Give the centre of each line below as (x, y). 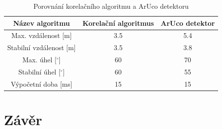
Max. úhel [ (39, 60)
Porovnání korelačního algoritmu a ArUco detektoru (111, 6)
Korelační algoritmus (118, 23)
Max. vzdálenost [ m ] (42, 35)
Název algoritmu (42, 23)
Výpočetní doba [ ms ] (42, 83)
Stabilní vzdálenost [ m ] (42, 47)
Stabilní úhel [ (39, 71)
